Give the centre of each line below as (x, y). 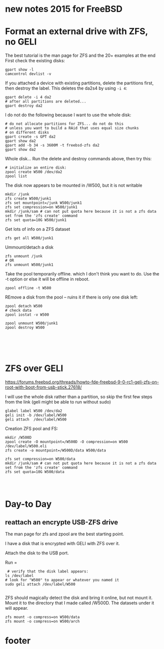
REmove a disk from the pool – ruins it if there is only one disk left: (72, 297)
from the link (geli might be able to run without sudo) (58, 402)
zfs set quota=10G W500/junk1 (36, 220)
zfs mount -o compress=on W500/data (42, 617)
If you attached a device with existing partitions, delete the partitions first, (79, 83)
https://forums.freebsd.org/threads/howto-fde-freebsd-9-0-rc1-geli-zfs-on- (82, 382)
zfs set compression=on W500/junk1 (41, 207)
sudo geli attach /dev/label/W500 (40, 584)
